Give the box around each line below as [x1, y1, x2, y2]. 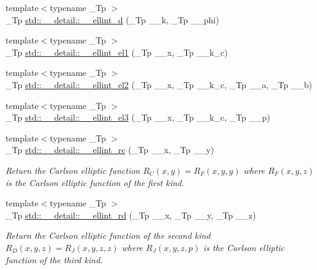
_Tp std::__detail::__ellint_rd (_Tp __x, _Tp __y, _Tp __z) [6, 208, 256, 221]
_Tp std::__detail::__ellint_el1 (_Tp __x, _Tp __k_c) [6, 45, 228, 58]
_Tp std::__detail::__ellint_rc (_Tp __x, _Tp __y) [6, 143, 215, 156]
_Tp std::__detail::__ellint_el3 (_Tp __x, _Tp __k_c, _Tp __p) [6, 111, 270, 124]
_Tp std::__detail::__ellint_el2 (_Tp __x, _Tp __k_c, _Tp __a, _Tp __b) [6, 78, 312, 91]
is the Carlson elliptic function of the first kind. [6, 176, 185, 189]
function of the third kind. [6, 253, 103, 266]
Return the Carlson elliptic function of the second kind [6, 229, 211, 242]
